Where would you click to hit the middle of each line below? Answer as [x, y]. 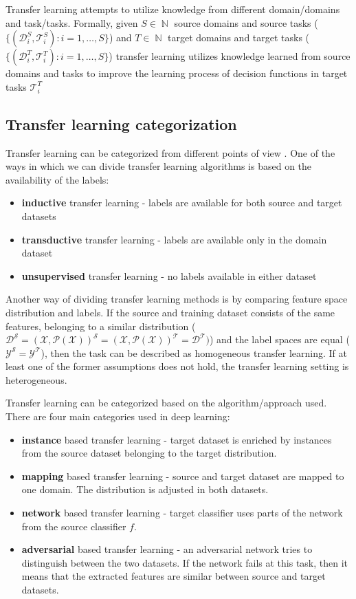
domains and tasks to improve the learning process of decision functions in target [177, 73]
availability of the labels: [57, 179]
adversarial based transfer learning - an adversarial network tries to [167, 549]
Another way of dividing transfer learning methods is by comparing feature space [177, 299]
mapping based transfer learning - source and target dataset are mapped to [183, 476]
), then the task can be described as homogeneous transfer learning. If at [194, 352]
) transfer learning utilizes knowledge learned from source [230, 56]
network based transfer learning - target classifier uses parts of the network [182, 513]
